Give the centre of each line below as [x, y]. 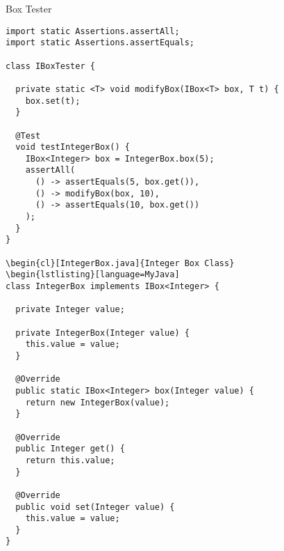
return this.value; [70, 460]
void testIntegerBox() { [73, 147]
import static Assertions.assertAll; [93, 31]
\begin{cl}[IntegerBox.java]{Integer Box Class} [120, 263]
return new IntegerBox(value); [98, 402]
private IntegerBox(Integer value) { [102, 333]
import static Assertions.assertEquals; [100, 43]
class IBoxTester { [50, 66]
